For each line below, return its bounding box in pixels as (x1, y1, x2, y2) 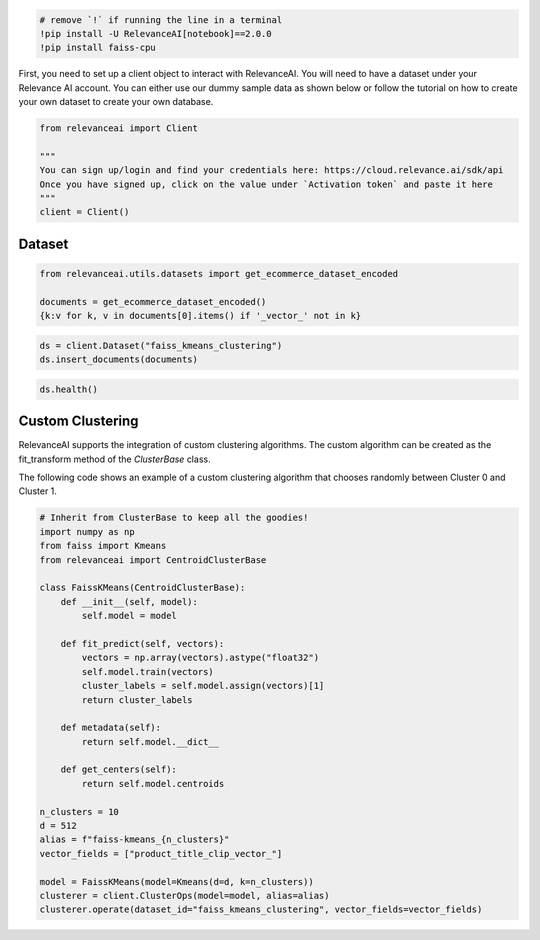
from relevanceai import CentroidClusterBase (39, 554, 267, 565)
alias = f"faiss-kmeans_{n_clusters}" (39, 834, 230, 845)
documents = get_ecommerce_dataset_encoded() (39, 296, 267, 307)
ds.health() (39, 383, 99, 395)
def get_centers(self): (60, 764, 177, 775)
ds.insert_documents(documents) (39, 354, 199, 365)
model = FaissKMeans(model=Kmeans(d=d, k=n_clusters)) (39, 876, 314, 887)
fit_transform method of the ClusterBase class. (18, 453, 211, 465)
